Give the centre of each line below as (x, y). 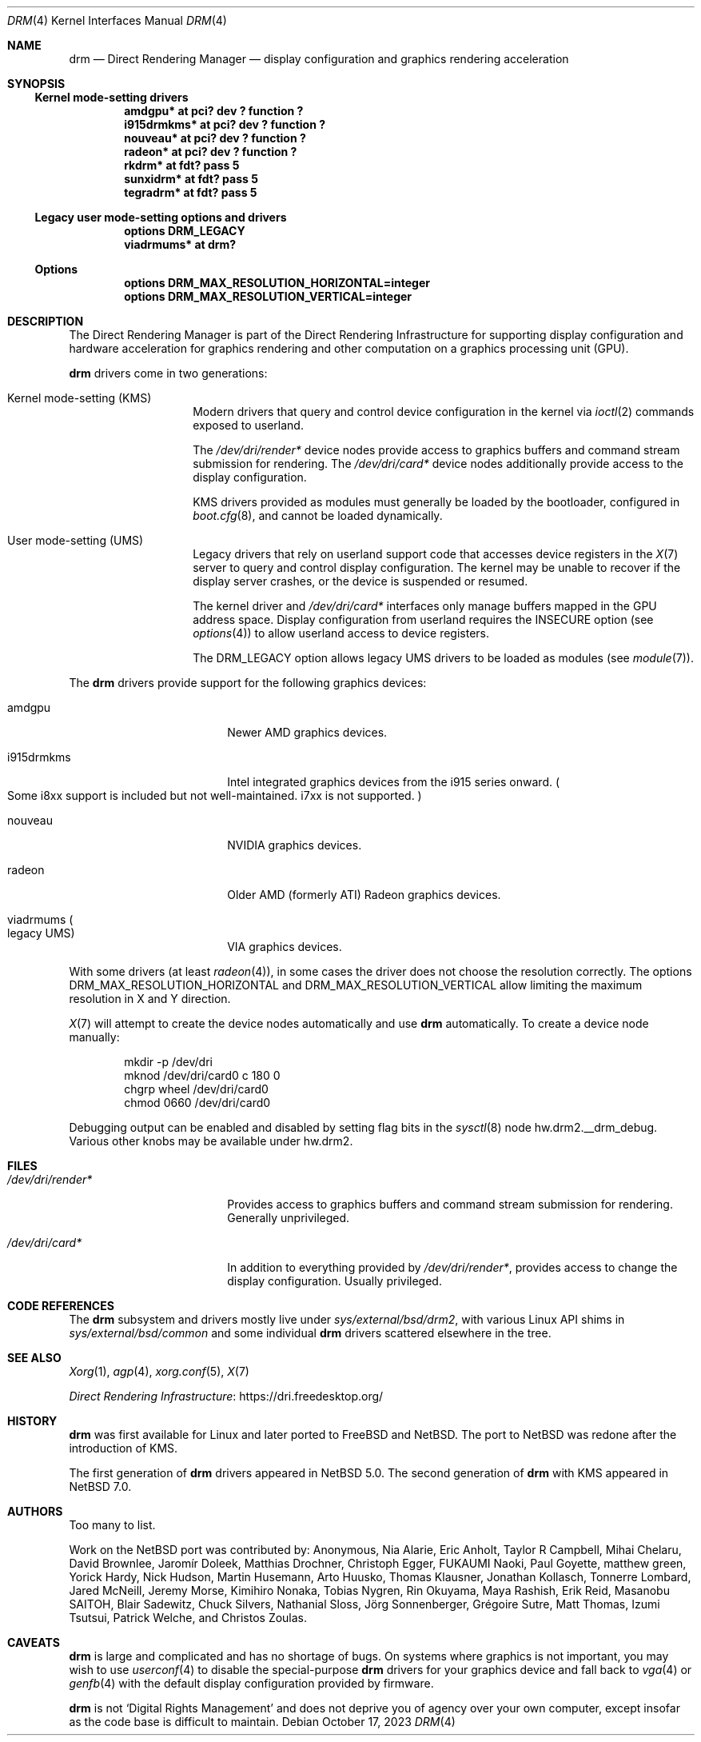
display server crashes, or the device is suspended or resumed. (360, 581)
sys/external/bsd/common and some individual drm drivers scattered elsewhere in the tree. (310, 1333)
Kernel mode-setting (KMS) (80, 398)
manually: (94, 1037)
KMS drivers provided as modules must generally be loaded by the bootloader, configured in (436, 502)
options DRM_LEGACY (185, 231)
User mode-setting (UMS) (76, 540)
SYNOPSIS (36, 84)
